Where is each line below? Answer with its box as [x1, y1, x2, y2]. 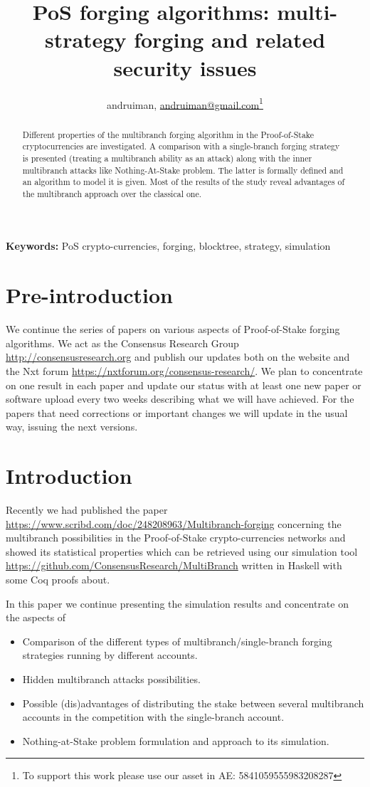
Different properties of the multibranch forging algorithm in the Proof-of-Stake [22, 128, 314, 140]
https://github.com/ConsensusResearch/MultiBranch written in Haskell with [6, 558, 342, 573]
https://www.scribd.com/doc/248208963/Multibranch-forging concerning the [6, 516, 342, 531]
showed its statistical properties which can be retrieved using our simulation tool [6, 544, 358, 559]
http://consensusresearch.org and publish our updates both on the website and [6, 349, 350, 364]
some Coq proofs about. [6, 572, 110, 587]
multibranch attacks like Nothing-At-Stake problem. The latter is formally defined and [22, 164, 344, 176]
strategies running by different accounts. [22, 648, 198, 662]
